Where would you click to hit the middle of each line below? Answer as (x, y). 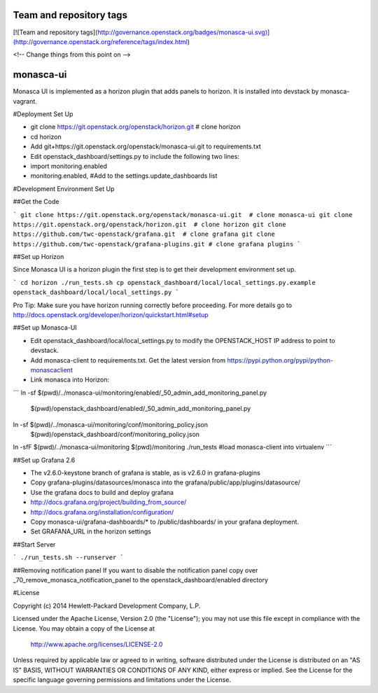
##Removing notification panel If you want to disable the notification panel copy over (135, 570)
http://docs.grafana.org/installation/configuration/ (102, 512)
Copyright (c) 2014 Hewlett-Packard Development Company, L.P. (107, 605)
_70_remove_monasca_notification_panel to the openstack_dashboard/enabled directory (141, 580)
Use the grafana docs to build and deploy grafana (102, 492)
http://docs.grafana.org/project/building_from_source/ (108, 502)
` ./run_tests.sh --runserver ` (68, 558)
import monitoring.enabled (69, 166)
